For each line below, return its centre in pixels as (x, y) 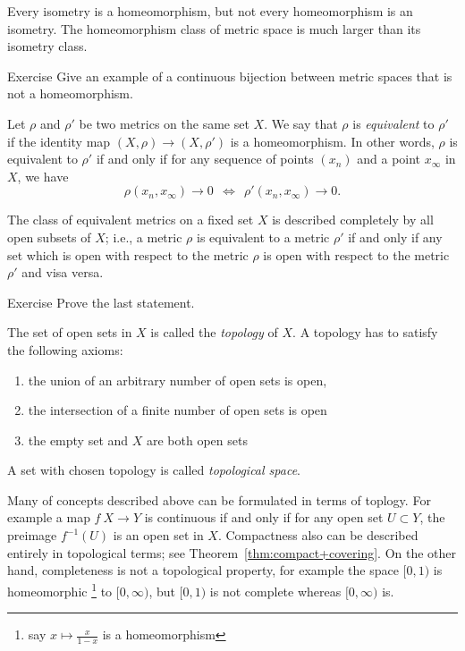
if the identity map (59, 141)
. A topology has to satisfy (365, 332)
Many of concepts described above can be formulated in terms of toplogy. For (219, 499)
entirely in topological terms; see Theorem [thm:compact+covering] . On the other (232, 552)
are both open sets (197, 440)
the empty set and (78, 440)
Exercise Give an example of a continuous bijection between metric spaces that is (230, 76)
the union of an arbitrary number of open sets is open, (178, 380)
